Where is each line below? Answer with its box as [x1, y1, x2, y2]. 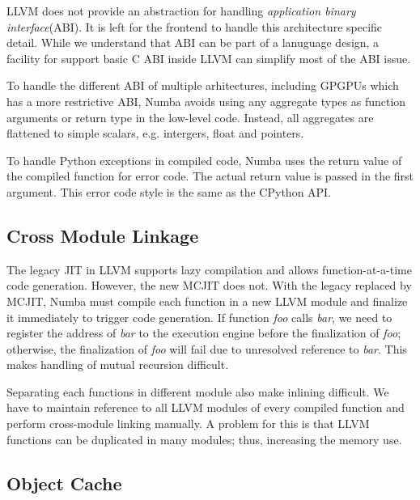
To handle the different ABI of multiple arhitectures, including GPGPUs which [6, 77, 399, 94]
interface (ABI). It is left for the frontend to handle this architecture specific [6, 18, 383, 35]
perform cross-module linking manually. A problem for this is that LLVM [6, 415, 370, 432]
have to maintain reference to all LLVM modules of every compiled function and [6, 399, 405, 416]
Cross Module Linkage [6, 222, 199, 248]
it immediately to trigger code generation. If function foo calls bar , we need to [6, 308, 392, 325]
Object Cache [6, 470, 122, 495]
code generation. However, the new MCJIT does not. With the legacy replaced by [6, 277, 412, 294]
